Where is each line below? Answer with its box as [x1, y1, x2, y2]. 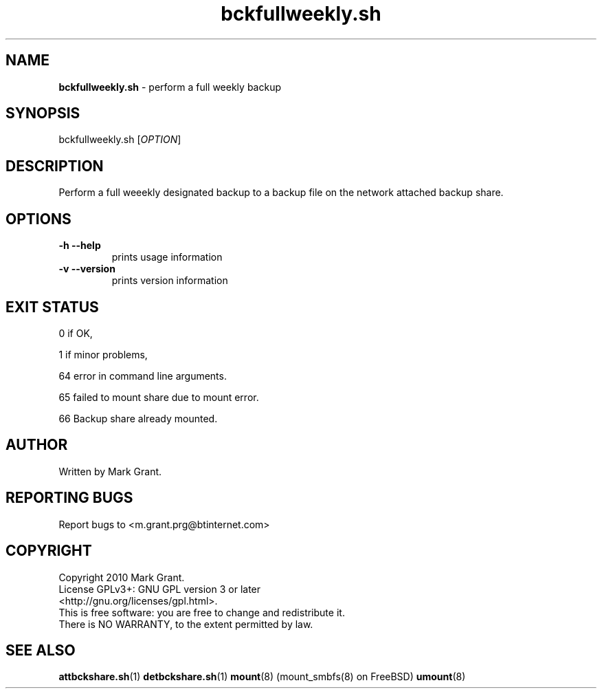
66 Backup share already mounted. [58, 412, 218, 424]
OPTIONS [5, 210, 71, 228]
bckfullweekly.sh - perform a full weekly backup [58, 80, 281, 93]
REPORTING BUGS [5, 489, 133, 507]
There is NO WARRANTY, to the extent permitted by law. [58, 618, 313, 630]
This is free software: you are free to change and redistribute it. [58, 606, 345, 618]
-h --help [58, 239, 101, 252]
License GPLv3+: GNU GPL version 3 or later [58, 583, 261, 595]
